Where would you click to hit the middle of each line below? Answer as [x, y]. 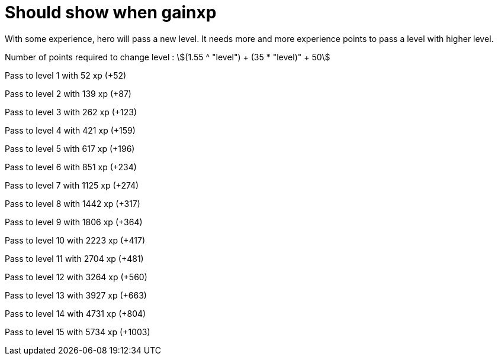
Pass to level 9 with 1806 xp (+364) [74, 222]
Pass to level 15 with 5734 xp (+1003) [78, 332]
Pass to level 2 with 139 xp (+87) [68, 93]
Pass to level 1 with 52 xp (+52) [66, 75]
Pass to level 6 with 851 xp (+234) [71, 167]
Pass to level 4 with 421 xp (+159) [70, 130]
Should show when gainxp [111, 12]
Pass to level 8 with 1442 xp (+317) [73, 203]
